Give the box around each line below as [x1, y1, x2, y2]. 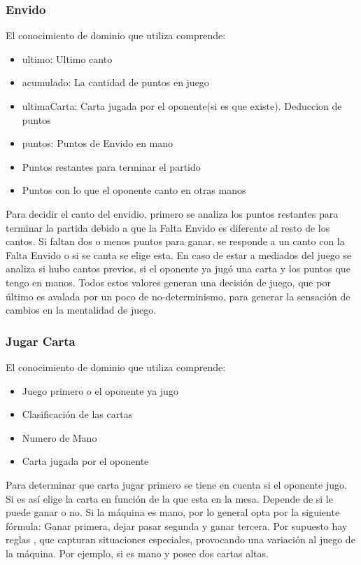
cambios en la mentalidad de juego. [6, 302, 157, 317]
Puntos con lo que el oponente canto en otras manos [22, 183, 246, 197]
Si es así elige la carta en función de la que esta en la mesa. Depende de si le [6, 491, 333, 505]
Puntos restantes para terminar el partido [22, 159, 201, 174]
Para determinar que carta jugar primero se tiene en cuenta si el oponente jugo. [6, 477, 347, 491]
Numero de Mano [22, 430, 97, 445]
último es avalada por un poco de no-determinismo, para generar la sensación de [6, 288, 351, 303]
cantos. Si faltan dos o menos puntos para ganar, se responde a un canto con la [6, 234, 345, 249]
